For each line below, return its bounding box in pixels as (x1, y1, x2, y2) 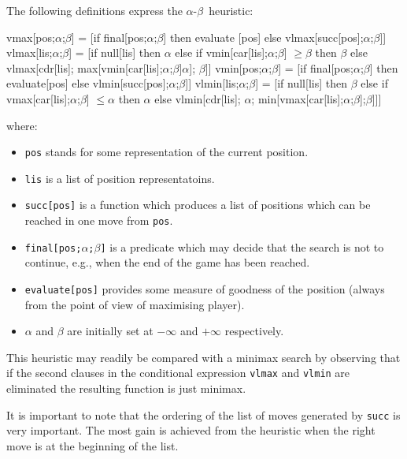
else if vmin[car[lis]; (175, 44, 268, 61)
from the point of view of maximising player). (24, 296, 245, 312)
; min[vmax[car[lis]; (251, 90, 344, 106)
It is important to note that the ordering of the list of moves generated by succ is (6, 406, 401, 423)
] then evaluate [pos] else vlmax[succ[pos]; (163, 28, 364, 45)
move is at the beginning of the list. (6, 437, 179, 453)
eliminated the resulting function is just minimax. (6, 380, 246, 397)
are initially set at (67, 323, 154, 339)
